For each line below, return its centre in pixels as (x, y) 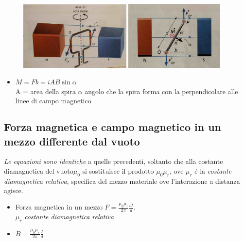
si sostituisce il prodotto (118, 171)
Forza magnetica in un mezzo (59, 207)
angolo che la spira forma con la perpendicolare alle (161, 91)
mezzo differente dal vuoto (72, 141)
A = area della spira (46, 91)
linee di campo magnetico (53, 101)
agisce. (14, 190)
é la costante (213, 171)
